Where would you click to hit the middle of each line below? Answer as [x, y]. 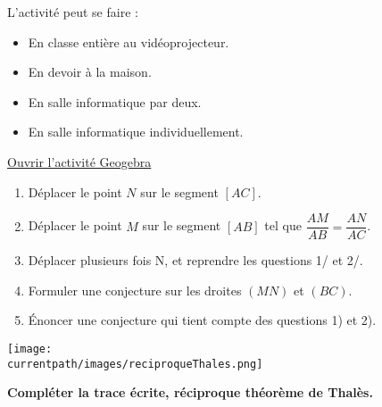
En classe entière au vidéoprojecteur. [129, 42]
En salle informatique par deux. [115, 101]
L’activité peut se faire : [73, 12]
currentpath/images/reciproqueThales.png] [135, 364]
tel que [283, 225]
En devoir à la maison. [90, 72]
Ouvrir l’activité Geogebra [79, 161]
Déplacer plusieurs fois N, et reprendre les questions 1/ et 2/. [195, 260]
